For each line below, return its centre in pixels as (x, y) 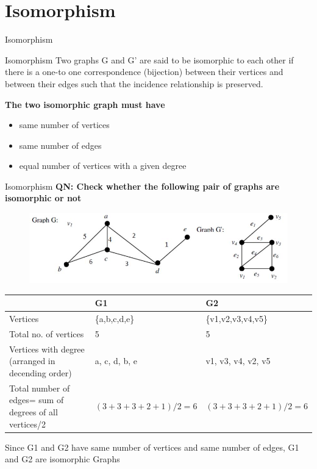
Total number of (40, 388)
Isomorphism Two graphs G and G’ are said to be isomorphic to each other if (149, 59)
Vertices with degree (47, 349)
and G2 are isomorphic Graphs (62, 459)
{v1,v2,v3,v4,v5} (237, 319)
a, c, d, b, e (116, 361)
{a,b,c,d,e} (115, 319)
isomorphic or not (43, 198)
